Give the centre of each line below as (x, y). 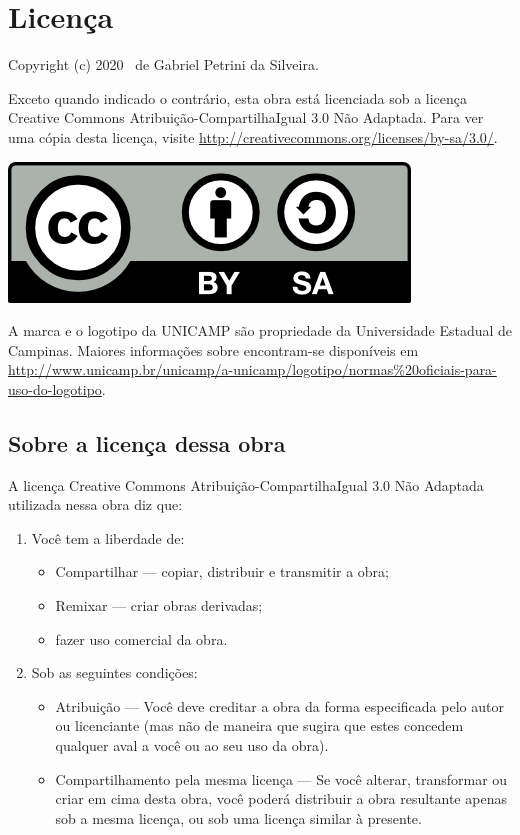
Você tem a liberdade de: (108, 537)
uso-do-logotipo (55, 388)
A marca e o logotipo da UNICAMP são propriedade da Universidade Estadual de (260, 330)
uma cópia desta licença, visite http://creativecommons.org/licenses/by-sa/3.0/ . (253, 136)
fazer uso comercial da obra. (141, 638)
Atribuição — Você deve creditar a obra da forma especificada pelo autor (279, 705)
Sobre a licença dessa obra (147, 442)
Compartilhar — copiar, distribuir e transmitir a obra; (222, 571)
